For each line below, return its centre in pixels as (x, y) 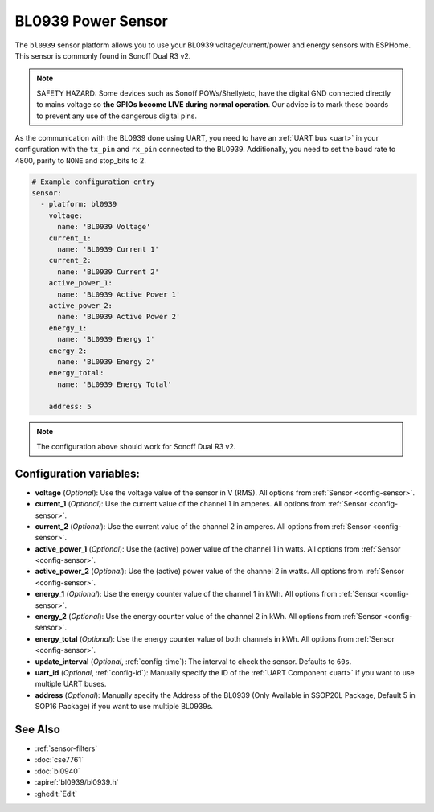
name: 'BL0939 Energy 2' (106, 361)
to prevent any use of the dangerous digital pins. (117, 116)
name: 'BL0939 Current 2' (108, 272)
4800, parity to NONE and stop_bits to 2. (80, 160)
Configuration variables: (78, 473)
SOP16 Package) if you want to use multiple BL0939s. (124, 707)
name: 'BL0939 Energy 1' (106, 339)
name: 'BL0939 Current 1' (108, 249)
